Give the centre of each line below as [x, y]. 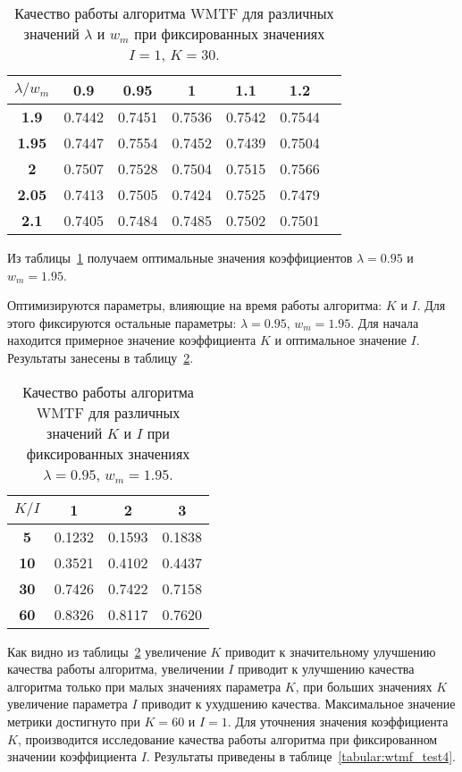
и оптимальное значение [340, 340]
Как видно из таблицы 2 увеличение [107, 651]
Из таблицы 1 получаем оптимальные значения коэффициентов [180, 257]
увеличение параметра [67, 704]
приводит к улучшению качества [326, 669]
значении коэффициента [72, 756]
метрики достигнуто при [74, 721]
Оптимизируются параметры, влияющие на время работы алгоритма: [195, 305]
